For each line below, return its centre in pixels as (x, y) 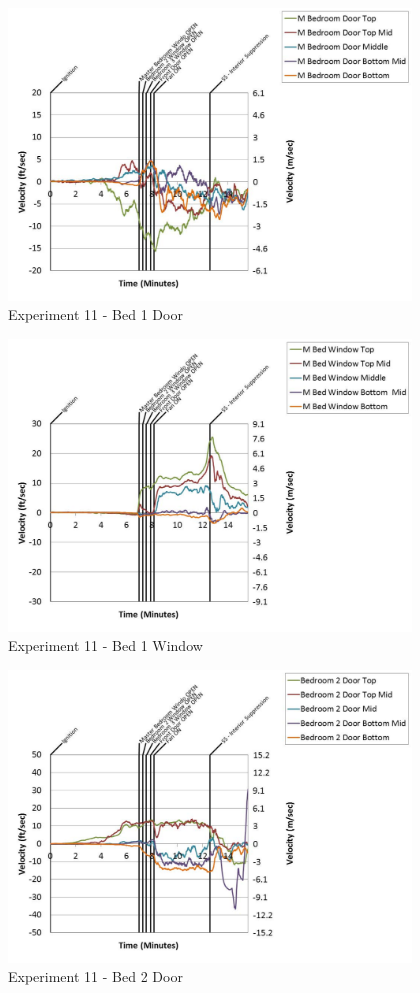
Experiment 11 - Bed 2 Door (95, 976)
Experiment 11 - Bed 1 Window (105, 645)
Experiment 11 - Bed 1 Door (95, 314)
